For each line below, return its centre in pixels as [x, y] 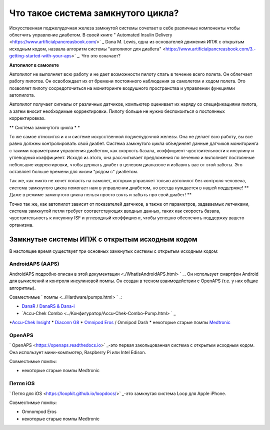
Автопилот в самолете [34, 65]
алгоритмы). [22, 288]
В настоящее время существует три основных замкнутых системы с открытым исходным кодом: [114, 251]
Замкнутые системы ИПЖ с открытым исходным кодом [103, 239]
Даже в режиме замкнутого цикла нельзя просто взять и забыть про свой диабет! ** [100, 195]
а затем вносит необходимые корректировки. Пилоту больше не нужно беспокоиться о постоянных [117, 111]
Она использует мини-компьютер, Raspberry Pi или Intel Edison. [78, 352]
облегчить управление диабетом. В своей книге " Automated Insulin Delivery [91, 34]
